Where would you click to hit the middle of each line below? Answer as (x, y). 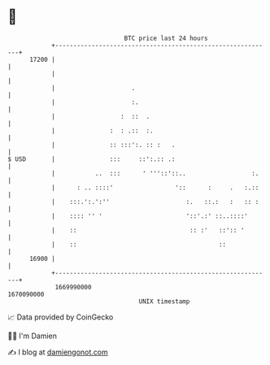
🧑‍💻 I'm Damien (33, 336)
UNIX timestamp (164, 301)
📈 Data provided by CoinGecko (61, 317)
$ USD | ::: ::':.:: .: (91, 159)
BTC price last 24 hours (166, 38)
